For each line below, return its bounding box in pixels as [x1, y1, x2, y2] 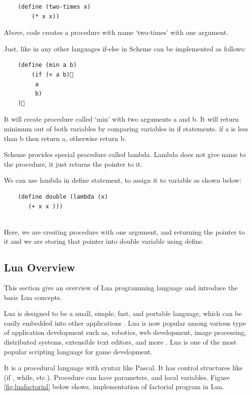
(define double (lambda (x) [17, 193, 108, 200]
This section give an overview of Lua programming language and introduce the [4, 283, 238, 293]
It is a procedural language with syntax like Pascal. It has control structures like [4, 363, 243, 373]
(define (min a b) [17, 62, 77, 69]
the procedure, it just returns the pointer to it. [4, 158, 142, 169]
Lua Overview [4, 260, 75, 275]
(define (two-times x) [17, 3, 91, 10]
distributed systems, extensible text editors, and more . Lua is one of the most [4, 337, 237, 347]
